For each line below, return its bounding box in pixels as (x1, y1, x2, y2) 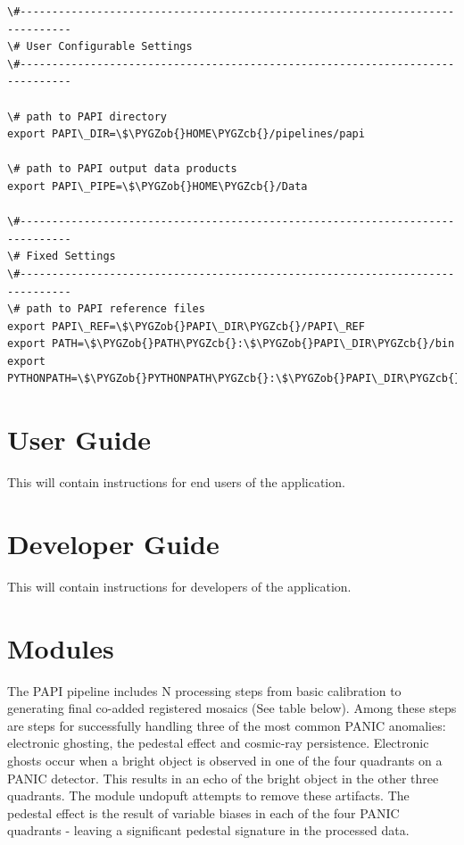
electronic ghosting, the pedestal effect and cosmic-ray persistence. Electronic (7, 733, 429, 752)
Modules (7, 629, 114, 666)
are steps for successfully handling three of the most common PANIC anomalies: (7, 716, 446, 734)
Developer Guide (7, 525, 220, 561)
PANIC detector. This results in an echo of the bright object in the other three (7, 768, 439, 787)
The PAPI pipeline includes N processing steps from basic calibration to (7, 681, 402, 700)
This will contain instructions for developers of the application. (7, 576, 352, 595)
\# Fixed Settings (7, 250, 116, 263)
